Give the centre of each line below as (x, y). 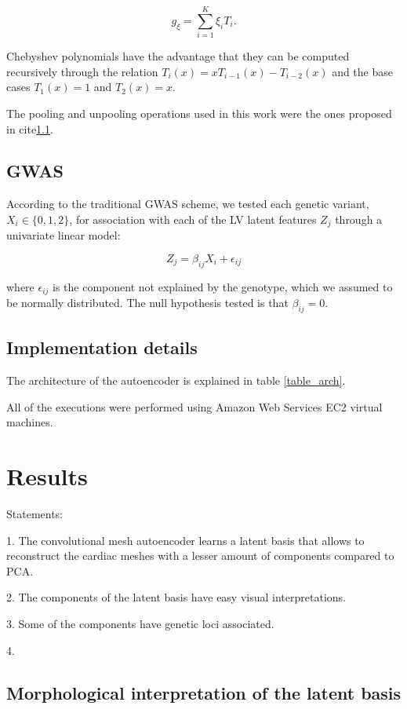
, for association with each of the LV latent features (193, 219)
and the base (362, 71)
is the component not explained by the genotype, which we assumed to (223, 286)
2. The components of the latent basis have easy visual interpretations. (176, 597)
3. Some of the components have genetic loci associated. (140, 624)
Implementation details (102, 347)
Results (47, 476)
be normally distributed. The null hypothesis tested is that (147, 303)
